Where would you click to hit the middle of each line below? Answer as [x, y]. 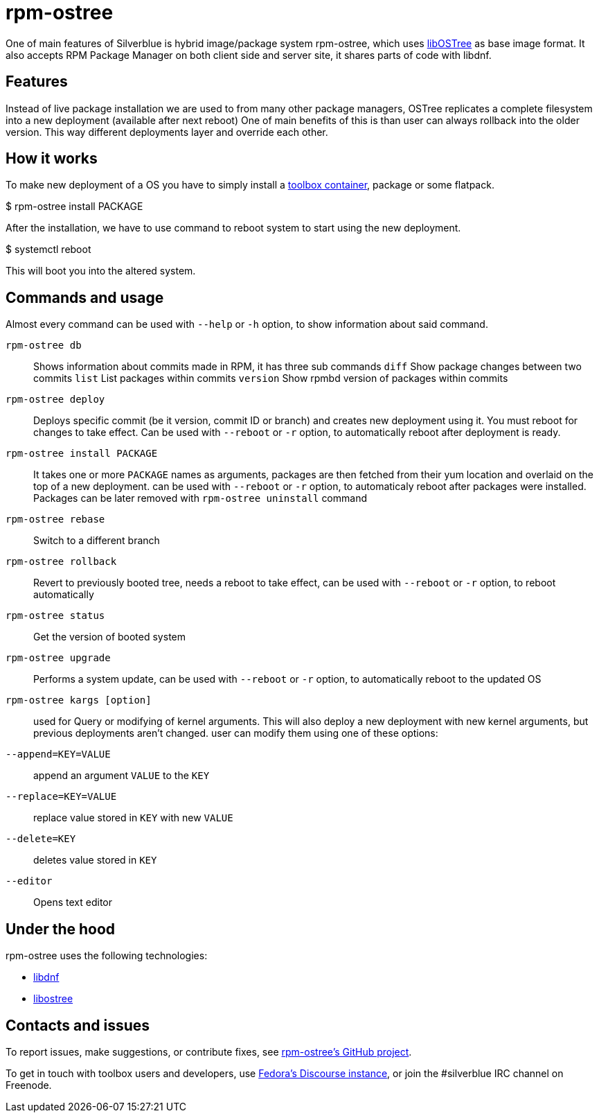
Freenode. [29, 1085]
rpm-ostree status [55, 616]
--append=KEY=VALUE [58, 754]
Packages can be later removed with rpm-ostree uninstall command [200, 498]
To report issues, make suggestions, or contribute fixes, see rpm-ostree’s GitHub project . [209, 1051]
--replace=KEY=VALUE [61, 797]
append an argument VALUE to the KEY [122, 776]
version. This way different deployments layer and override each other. [167, 132]
